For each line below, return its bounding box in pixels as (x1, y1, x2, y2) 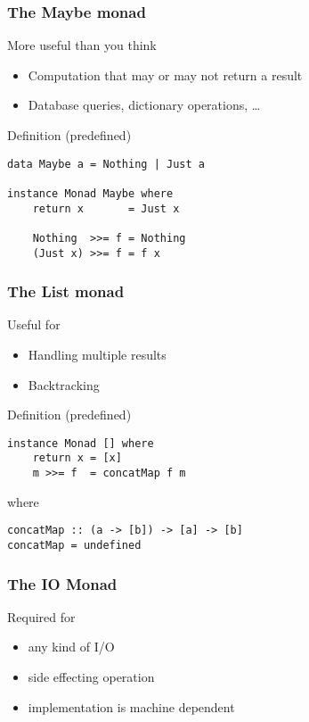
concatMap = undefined (7, 539, 142, 552)
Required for (7, 607, 76, 626)
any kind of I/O (28, 637, 115, 656)
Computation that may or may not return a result (28, 65, 303, 84)
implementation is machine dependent (28, 697, 235, 716)
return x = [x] (32, 452, 122, 465)
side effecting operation (28, 668, 155, 686)
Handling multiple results (28, 345, 167, 363)
